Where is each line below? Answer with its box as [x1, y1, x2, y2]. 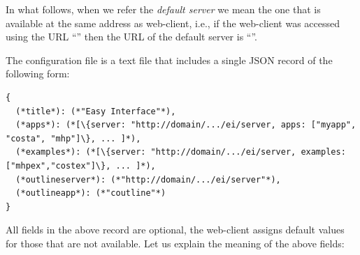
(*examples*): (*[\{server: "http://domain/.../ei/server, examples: [15, 147, 346, 157]
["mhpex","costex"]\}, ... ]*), [6, 160, 156, 171]
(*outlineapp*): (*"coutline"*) [15, 188, 166, 199]
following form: [6, 66, 70, 81]
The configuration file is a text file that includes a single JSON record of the [6, 52, 333, 67]
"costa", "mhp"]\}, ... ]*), [6, 133, 141, 144]
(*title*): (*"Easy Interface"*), [15, 106, 176, 116]
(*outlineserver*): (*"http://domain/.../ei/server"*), [15, 174, 281, 185]
